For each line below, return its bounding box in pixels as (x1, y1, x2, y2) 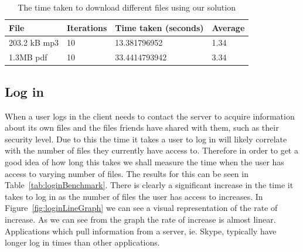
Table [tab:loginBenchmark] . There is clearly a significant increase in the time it (5, 179, 294, 191)
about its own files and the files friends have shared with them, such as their (5, 121, 279, 134)
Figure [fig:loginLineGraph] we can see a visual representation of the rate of (5, 202, 278, 214)
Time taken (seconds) (115, 21, 204, 33)
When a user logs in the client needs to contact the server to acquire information (5, 110, 295, 122)
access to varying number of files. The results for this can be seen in (5, 167, 248, 179)
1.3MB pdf (9, 51, 47, 63)
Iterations (66, 21, 107, 33)
